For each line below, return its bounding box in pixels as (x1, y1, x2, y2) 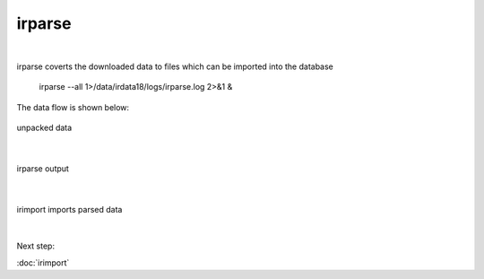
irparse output (16, 162, 69, 174)
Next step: (16, 240, 56, 251)
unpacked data (16, 122, 73, 134)
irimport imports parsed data (16, 204, 123, 214)
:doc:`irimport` (16, 257, 70, 268)
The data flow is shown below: (16, 101, 130, 112)
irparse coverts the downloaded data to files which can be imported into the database (16, 61, 333, 72)
